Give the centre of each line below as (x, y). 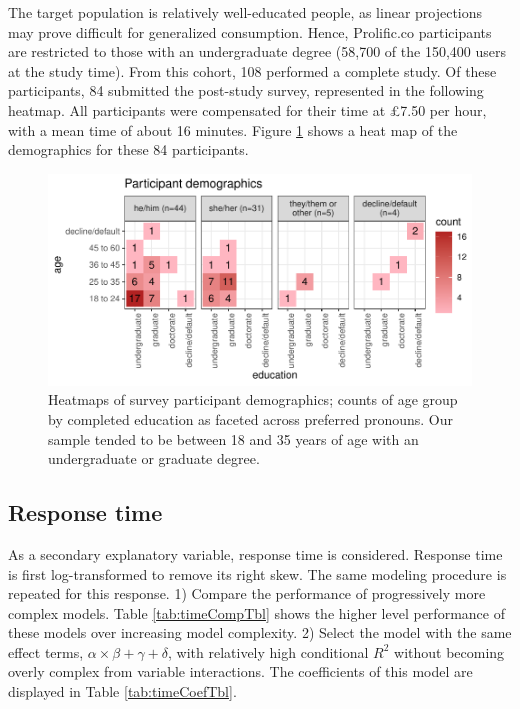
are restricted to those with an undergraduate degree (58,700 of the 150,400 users (257, 51)
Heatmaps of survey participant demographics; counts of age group (253, 399)
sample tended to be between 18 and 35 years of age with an (233, 438)
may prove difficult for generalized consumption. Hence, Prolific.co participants (250, 31)
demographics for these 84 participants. (128, 149)
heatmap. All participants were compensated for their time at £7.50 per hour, (247, 109)
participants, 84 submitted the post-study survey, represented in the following (246, 90)
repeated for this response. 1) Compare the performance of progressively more (247, 593)
